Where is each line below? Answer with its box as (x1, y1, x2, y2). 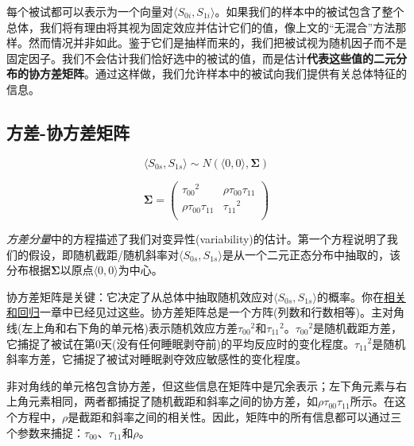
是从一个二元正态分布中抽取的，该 (222, 246, 400, 262)
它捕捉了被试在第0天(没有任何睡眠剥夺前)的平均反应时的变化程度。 (6, 335, 354, 351)
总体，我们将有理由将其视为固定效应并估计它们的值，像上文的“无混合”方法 (6, 18, 396, 35)
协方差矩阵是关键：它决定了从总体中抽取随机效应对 (6, 288, 273, 304)
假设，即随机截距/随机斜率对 (28, 246, 179, 262)
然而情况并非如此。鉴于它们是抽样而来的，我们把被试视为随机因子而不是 (28, 34, 407, 51)
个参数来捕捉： (6, 424, 84, 440)
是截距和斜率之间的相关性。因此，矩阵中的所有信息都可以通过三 (68, 408, 402, 425)
